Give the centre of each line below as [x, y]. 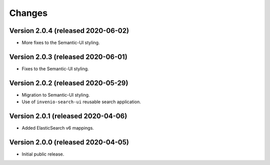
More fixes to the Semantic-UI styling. [61, 43]
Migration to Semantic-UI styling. [56, 95]
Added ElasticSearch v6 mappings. [58, 128]
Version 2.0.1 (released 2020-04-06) [68, 116]
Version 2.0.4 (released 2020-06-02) [69, 31]
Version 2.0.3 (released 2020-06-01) [68, 57]
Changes [28, 13]
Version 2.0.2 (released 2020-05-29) [69, 83]
